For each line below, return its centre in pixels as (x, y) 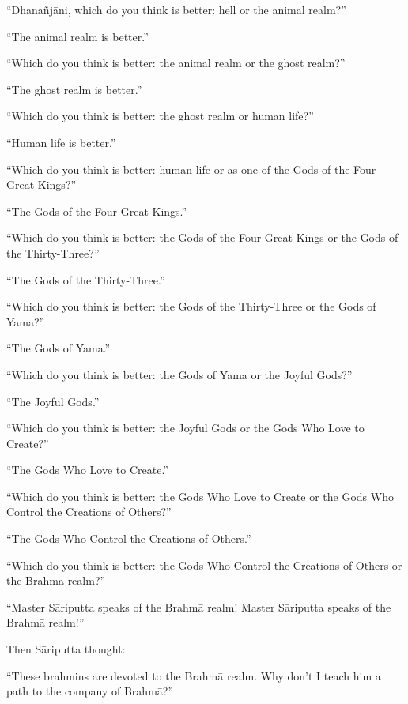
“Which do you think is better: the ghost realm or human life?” (160, 116)
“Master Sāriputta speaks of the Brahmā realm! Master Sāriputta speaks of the (199, 606)
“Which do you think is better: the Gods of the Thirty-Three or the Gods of (191, 306)
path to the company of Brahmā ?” (90, 691)
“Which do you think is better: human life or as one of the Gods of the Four (191, 169)
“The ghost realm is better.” (74, 89)
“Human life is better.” (61, 142)
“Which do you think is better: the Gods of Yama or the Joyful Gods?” (179, 374)
